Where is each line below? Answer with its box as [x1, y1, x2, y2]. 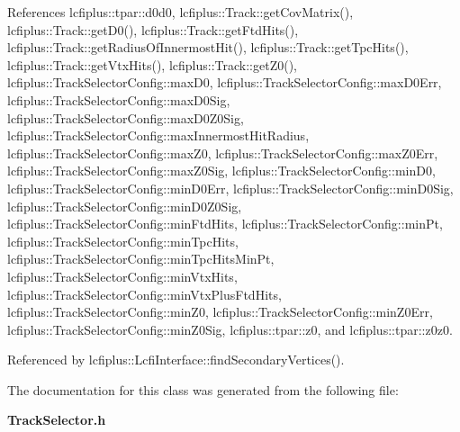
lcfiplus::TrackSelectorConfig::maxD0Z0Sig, [7, 108, 244, 127]
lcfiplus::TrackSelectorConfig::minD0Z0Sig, [7, 196, 242, 215]
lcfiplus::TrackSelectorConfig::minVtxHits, [7, 266, 238, 285]
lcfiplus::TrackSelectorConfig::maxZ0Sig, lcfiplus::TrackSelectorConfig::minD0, [7, 161, 436, 180]
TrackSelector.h [7, 410, 106, 429]
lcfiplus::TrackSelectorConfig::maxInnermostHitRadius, [7, 126, 310, 145]
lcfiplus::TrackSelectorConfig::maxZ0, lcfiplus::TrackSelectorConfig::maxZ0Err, [7, 143, 438, 162]
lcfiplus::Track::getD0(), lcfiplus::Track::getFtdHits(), [7, 20, 299, 39]
